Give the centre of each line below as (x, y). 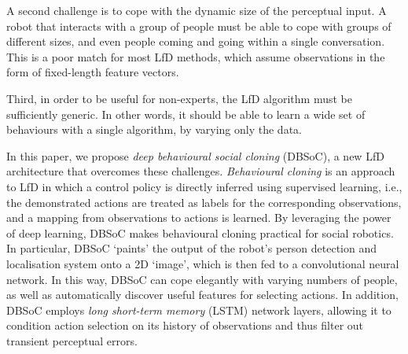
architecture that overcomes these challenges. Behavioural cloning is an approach (201, 171)
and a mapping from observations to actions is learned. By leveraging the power (199, 218)
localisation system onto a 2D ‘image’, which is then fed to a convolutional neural (203, 263)
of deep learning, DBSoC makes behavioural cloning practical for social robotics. (200, 232)
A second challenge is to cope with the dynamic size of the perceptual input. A (197, 10)
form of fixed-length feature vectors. (93, 72)
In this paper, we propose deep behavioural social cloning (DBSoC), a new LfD (195, 155)
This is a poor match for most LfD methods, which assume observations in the (196, 56)
